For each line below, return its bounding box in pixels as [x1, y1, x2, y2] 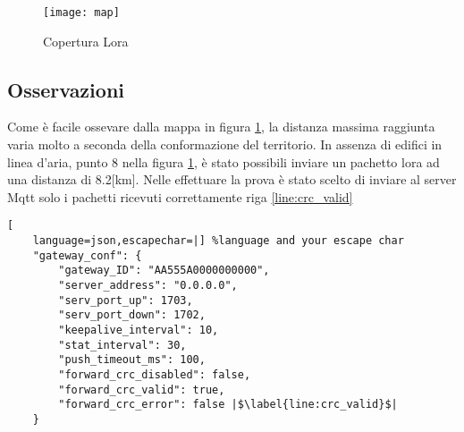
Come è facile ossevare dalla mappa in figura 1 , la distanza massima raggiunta [7, 117, 435, 136]
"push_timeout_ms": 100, [58, 353, 206, 367]
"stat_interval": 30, [58, 338, 187, 352]
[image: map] [43, 6, 120, 19]
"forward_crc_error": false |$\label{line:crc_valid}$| [58, 398, 398, 411]
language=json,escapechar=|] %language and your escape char [32, 234, 404, 248]
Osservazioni [7, 75, 124, 103]
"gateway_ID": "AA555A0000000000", [58, 264, 270, 277]
